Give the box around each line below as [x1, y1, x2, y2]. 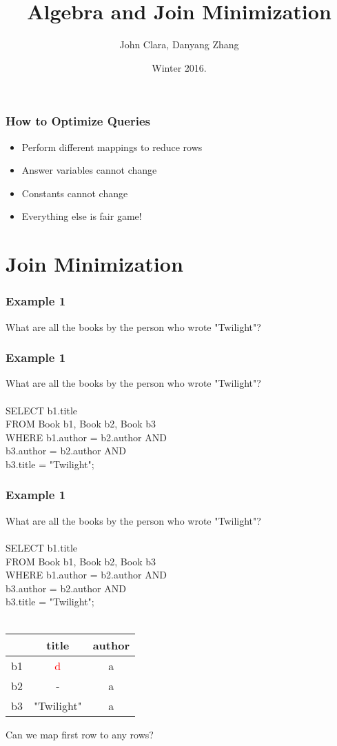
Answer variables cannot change [21, 163, 157, 177]
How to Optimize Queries [6, 112, 150, 130]
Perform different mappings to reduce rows [21, 139, 203, 154]
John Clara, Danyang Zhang [119, 37, 239, 52]
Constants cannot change [21, 185, 128, 200]
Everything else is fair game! [21, 209, 142, 223]
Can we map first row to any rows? [6, 727, 154, 741]
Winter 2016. [152, 60, 207, 74]
